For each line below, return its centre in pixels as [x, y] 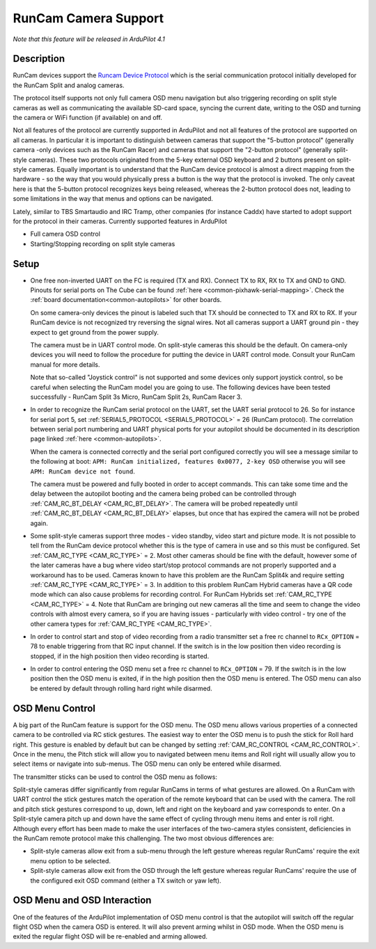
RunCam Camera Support [88, 18]
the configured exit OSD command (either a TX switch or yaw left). [126, 880]
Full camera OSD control [65, 234]
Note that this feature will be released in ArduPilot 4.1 [89, 39]
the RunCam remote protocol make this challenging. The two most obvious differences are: [143, 838]
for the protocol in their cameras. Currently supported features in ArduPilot [120, 221]
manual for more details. [65, 364]
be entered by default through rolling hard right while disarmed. [121, 688]
